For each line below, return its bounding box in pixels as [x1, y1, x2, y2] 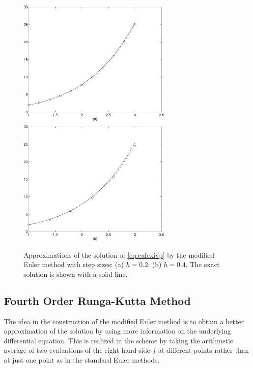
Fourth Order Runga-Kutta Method [4, 293, 191, 308]
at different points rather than [158, 345, 249, 355]
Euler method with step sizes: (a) [24, 259, 124, 269]
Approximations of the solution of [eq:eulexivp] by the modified [24, 249, 214, 260]
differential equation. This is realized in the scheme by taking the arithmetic [4, 335, 233, 345]
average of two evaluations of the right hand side [4, 345, 150, 355]
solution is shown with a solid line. [24, 268, 128, 279]
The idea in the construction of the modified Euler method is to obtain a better [4, 316, 244, 326]
